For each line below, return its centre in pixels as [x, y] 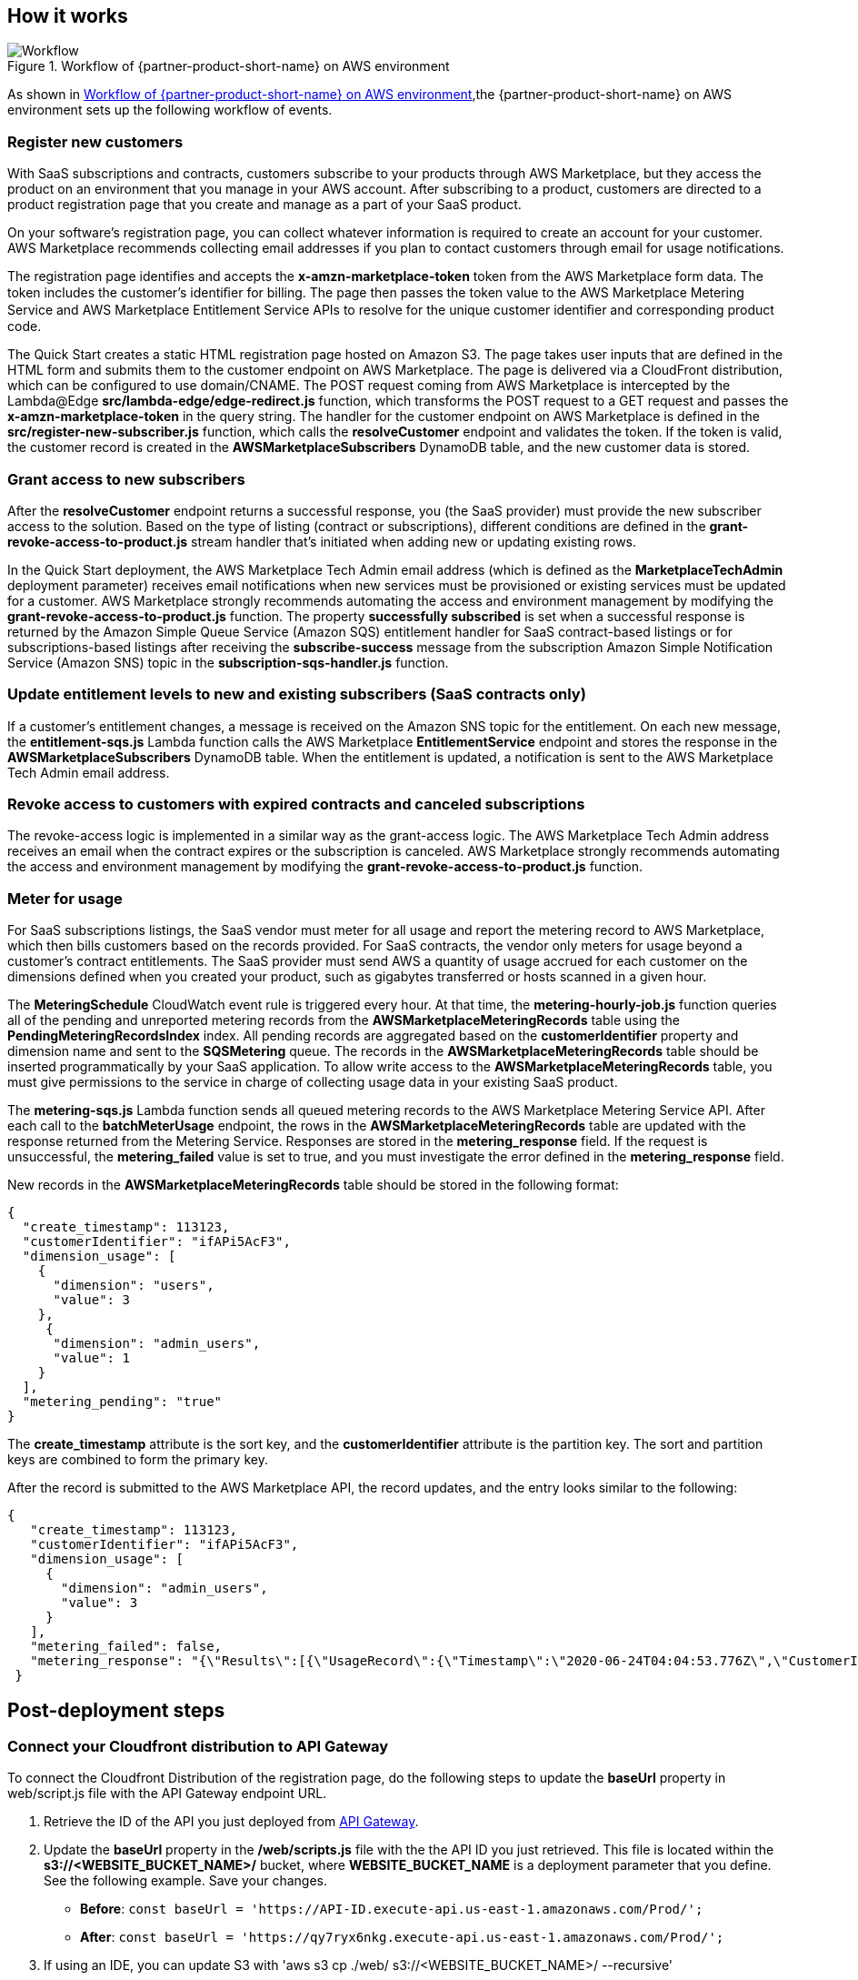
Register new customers [95, 141]
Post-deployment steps [116, 1710]
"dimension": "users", [134, 1286]
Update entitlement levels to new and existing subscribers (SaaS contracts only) [297, 694]
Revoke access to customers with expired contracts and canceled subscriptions [296, 804]
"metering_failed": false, [126, 1647]
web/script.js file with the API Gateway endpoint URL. [167, 1794]
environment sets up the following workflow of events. [170, 110]
